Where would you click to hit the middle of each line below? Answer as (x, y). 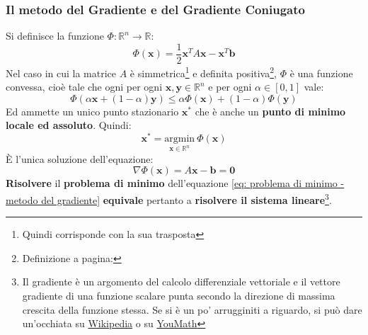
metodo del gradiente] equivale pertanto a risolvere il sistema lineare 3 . (169, 198)
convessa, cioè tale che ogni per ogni (84, 87)
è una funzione (321, 73)
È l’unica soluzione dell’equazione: (80, 158)
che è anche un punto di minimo (270, 111)
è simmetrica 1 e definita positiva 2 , (203, 72)
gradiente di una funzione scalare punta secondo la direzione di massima (179, 295)
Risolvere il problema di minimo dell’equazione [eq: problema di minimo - (175, 183)
